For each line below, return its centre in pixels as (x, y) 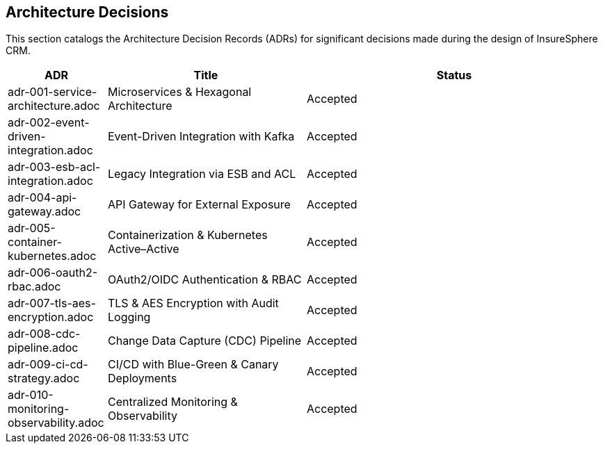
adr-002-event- (49, 123)
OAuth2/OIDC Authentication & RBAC (204, 280)
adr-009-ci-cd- (48, 365)
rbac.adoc (34, 287)
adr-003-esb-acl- (54, 167)
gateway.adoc (45, 212)
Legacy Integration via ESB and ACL (202, 174)
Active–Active (143, 249)
